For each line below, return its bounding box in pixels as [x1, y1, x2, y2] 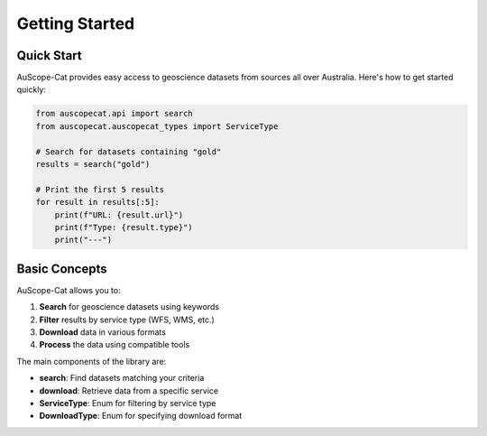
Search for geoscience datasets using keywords [39, 301, 220, 312]
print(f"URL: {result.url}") [54, 209, 184, 220]
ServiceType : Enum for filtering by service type [39, 397, 216, 408]
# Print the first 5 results [35, 184, 165, 194]
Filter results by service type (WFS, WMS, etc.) [39, 314, 216, 325]
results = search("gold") [35, 159, 151, 169]
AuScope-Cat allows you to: [16, 284, 121, 295]
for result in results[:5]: [35, 197, 160, 208]
